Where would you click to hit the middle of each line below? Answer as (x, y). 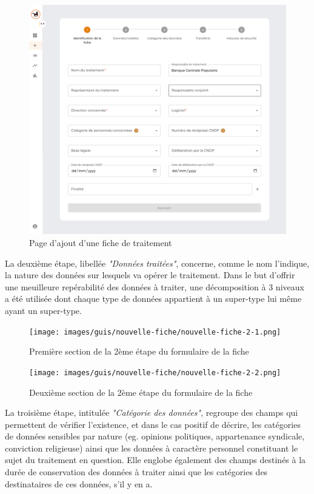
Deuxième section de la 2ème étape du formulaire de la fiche (141, 392)
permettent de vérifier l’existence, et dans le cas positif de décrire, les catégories (153, 424)
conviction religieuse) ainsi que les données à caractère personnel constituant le (152, 448)
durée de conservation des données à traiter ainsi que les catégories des (136, 472)
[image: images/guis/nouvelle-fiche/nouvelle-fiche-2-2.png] (155, 372)
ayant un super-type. (43, 311)
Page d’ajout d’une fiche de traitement (101, 243)
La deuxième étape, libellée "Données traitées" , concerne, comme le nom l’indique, (157, 263)
